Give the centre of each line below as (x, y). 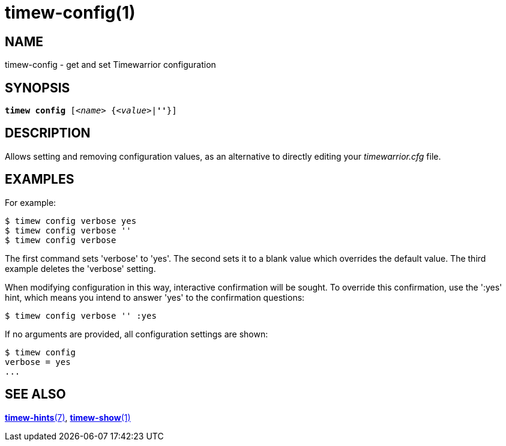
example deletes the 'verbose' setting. (80, 268)
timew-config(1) (70, 13)
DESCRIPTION (48, 133)
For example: (31, 202)
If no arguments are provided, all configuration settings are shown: (137, 334)
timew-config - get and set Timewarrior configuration (110, 65)
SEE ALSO (35, 394)
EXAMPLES (40, 179)
